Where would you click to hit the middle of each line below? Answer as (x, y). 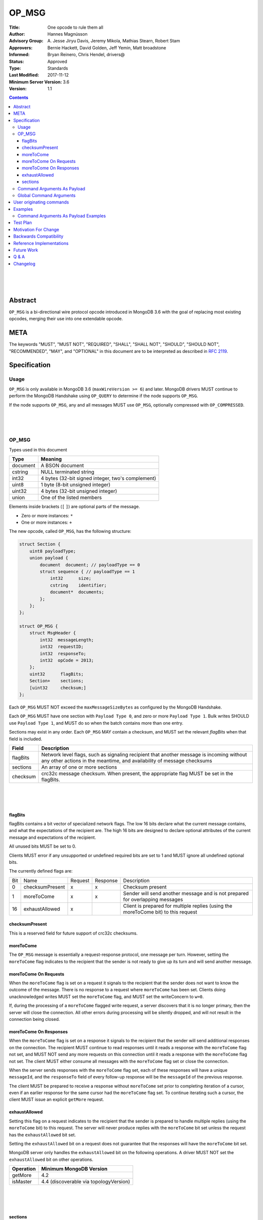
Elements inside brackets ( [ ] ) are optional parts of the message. (75, 507)
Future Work (26, 250)
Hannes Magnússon (67, 34)
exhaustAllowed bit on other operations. (51, 1159)
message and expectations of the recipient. (53, 837)
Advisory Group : (26, 41)
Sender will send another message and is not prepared (186, 893)
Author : (17, 34)
